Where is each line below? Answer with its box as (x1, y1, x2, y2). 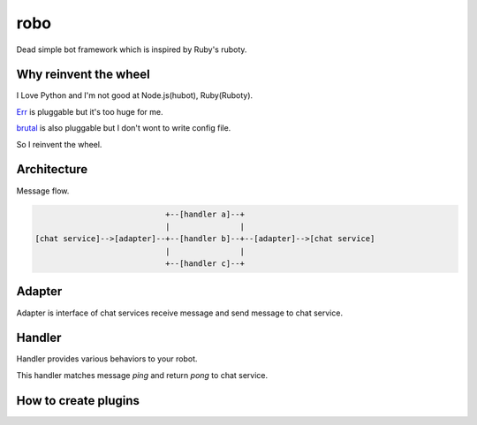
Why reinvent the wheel (16, 67, 150, 82)
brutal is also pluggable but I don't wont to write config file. (16, 123, 231, 133)
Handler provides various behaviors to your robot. (16, 353, 198, 364)
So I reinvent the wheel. (16, 139, 102, 149)
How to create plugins (16, 393, 140, 408)
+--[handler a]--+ (164, 209, 245, 219)
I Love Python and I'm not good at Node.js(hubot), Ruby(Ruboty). (16, 90, 254, 101)
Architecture (16, 162, 88, 177)
